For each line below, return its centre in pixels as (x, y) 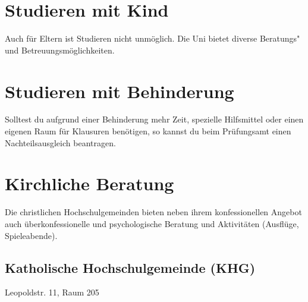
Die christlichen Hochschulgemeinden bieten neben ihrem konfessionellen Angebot (153, 212)
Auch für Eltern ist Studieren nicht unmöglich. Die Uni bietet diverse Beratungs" (153, 38)
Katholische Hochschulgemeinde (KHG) (130, 267)
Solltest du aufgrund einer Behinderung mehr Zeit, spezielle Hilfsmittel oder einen (154, 119)
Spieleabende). (31, 235)
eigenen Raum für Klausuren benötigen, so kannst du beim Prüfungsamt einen (148, 131)
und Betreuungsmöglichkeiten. (60, 50)
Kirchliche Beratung (89, 183)
